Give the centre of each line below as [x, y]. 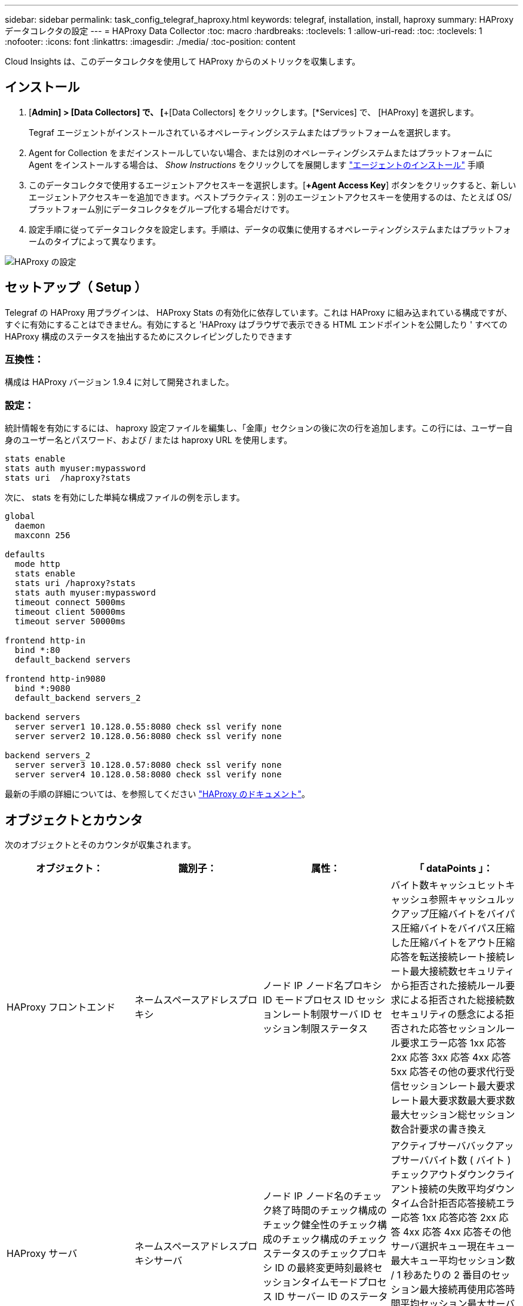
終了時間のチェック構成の [330, 1211]
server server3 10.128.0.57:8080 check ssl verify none [148, 765]
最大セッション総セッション [453, 1115]
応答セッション [462, 1029]
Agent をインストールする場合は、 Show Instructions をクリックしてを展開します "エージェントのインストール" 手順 [256, 164]
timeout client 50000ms [70, 612]
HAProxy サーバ [42, 1254]
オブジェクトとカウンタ [74, 820]
